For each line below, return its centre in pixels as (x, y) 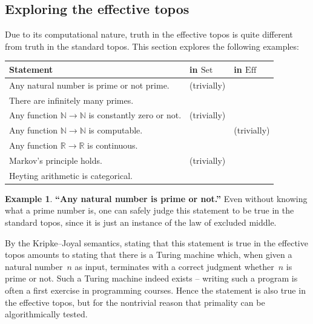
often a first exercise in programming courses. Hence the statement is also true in (155, 290)
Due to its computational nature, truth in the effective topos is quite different (149, 34)
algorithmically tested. (46, 314)
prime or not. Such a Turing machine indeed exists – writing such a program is (151, 278)
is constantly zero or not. (135, 115)
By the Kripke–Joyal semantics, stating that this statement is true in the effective (156, 242)
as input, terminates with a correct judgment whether (174, 266)
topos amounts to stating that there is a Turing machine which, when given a (149, 255)
